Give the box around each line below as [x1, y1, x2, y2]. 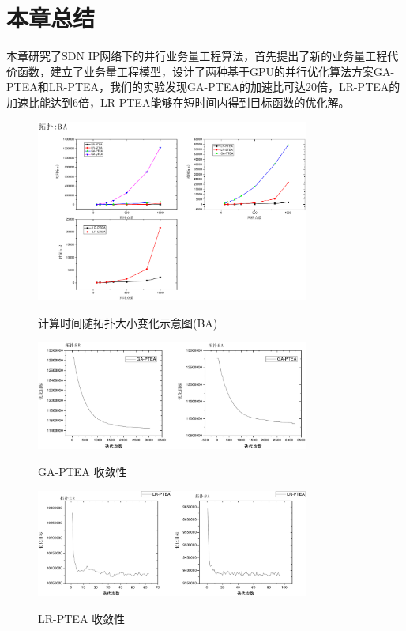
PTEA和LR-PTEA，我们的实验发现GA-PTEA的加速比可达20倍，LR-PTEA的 [6, 78, 400, 95]
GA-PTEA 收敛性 [38, 463, 127, 479]
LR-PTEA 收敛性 [38, 610, 126, 626]
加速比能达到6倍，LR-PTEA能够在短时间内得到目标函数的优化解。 [6, 93, 350, 110]
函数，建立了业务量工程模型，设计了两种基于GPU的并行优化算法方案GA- [17, 62, 395, 79]
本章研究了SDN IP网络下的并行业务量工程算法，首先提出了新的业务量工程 [6, 47, 388, 64]
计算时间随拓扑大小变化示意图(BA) [38, 314, 218, 331]
